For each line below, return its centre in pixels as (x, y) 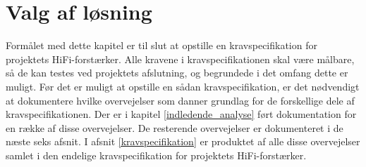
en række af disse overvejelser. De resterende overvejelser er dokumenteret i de (175, 127)
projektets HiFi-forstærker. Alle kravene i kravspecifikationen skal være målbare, (180, 59)
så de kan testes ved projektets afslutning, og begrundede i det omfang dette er (177, 73)
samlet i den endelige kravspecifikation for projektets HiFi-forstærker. (156, 155)
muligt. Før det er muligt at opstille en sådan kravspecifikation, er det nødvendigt (183, 86)
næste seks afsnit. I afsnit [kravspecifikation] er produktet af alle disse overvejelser (183, 141)
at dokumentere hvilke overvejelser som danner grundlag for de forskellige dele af (180, 100)
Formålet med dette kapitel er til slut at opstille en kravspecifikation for (161, 45)
